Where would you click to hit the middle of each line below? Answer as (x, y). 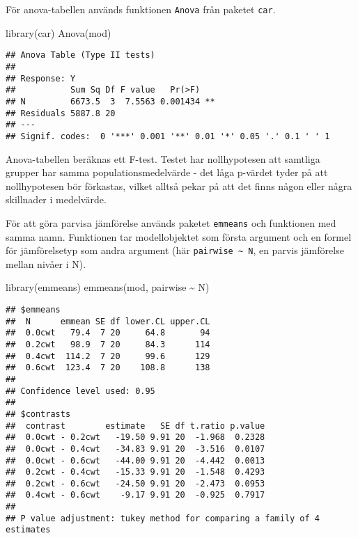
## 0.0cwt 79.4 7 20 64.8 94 (108, 333)
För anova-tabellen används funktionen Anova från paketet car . (141, 9)
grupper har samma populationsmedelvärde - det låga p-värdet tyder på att (167, 172)
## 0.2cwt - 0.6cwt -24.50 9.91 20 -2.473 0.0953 (135, 483)
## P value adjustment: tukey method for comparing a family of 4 (163, 518)
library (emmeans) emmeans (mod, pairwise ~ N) (108, 287)
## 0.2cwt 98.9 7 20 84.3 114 (108, 344)
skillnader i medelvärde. (56, 199)
